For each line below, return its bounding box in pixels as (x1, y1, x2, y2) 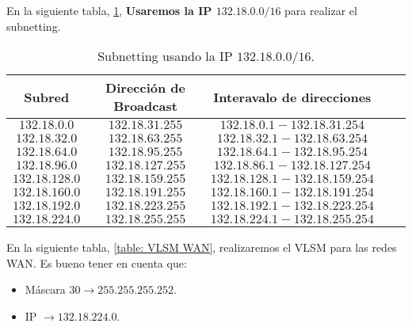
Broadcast (113, 97, 177, 116)
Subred (24, 87, 70, 106)
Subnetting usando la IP (97, 47, 233, 66)
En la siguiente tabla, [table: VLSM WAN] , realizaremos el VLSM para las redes (6, 239, 397, 256)
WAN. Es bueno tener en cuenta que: (6, 254, 187, 271)
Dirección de (105, 78, 185, 97)
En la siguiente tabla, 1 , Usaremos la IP (6, 2, 212, 18)
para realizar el (284, 2, 357, 18)
